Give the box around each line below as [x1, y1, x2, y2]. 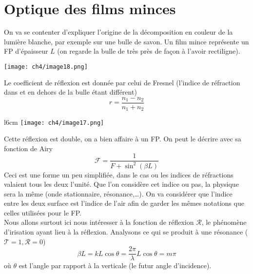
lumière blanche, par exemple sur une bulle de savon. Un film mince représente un [4, 36, 249, 46]
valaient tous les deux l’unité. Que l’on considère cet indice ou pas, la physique [4, 179, 239, 189]
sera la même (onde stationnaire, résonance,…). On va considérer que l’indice [4, 188, 233, 198]
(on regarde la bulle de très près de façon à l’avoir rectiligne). [57, 46, 240, 56]
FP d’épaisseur [4, 46, 48, 56]
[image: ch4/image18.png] [4, 63, 88, 70]
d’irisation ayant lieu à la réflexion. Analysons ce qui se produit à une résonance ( [4, 227, 248, 237]
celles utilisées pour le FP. [4, 207, 81, 217]
